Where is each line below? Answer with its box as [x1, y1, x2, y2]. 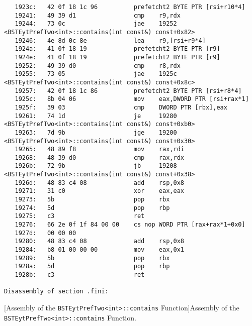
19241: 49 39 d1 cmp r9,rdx [15, 12, 181, 19]
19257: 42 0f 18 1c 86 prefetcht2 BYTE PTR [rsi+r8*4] [15, 87, 242, 94]
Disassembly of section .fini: [4, 288, 109, 295]
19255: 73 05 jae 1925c [15, 70, 177, 78]
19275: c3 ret [15, 212, 145, 220]
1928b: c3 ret [15, 271, 145, 278]
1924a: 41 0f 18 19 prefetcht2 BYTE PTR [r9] [15, 45, 220, 53]
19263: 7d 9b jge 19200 [15, 129, 177, 136]
